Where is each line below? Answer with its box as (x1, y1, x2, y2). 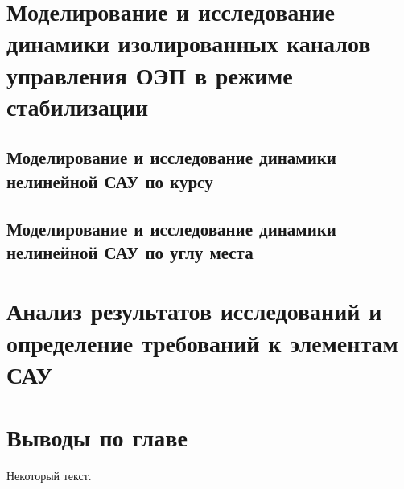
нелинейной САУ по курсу (6, 168, 213, 193)
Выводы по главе (6, 421, 188, 454)
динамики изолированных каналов (6, 27, 371, 60)
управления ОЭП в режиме (6, 58, 293, 91)
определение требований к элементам (6, 326, 398, 359)
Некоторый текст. (6, 467, 92, 484)
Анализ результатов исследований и (6, 294, 382, 327)
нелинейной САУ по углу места (6, 239, 254, 264)
